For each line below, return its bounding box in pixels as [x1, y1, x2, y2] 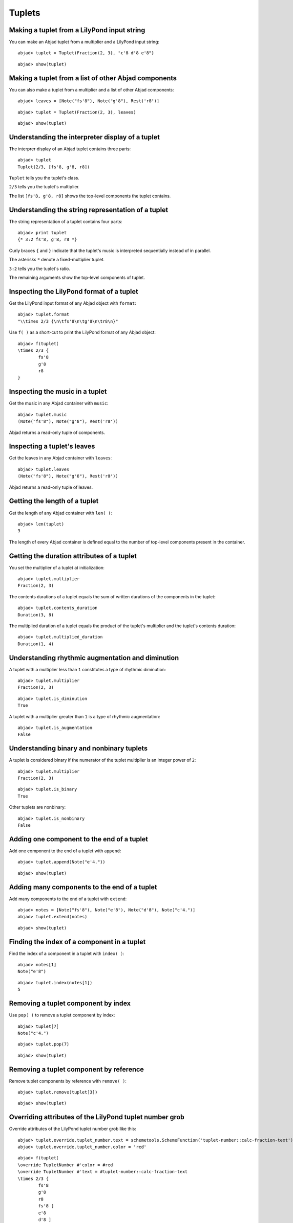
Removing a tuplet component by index [9, 999, 131, 1008]
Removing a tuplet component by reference [9, 1065, 144, 1073]
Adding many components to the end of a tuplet [9, 883, 157, 891]
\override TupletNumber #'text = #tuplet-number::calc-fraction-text [18, 1169, 188, 1175]
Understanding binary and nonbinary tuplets [9, 744, 148, 753]
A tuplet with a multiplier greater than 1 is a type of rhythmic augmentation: [9, 713, 161, 719]
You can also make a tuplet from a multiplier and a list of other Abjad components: [9, 87, 174, 92]
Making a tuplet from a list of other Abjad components [9, 74, 177, 82]
